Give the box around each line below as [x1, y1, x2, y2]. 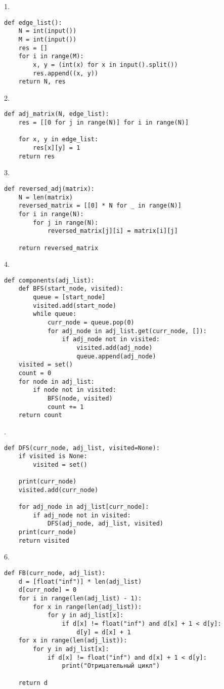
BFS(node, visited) [47, 395, 113, 402]
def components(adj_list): [4, 276, 95, 284]
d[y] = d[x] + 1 [76, 628, 131, 636]
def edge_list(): [4, 19, 62, 26]
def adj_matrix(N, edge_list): [4, 110, 109, 118]
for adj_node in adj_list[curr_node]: [18, 503, 149, 511]
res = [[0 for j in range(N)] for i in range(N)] [18, 119, 189, 127]
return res [18, 152, 55, 160]
